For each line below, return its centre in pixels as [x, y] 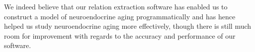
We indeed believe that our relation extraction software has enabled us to [116, 6]
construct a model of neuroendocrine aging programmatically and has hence [120, 16]
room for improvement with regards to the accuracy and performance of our [120, 35]
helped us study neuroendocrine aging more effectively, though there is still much [128, 26]
